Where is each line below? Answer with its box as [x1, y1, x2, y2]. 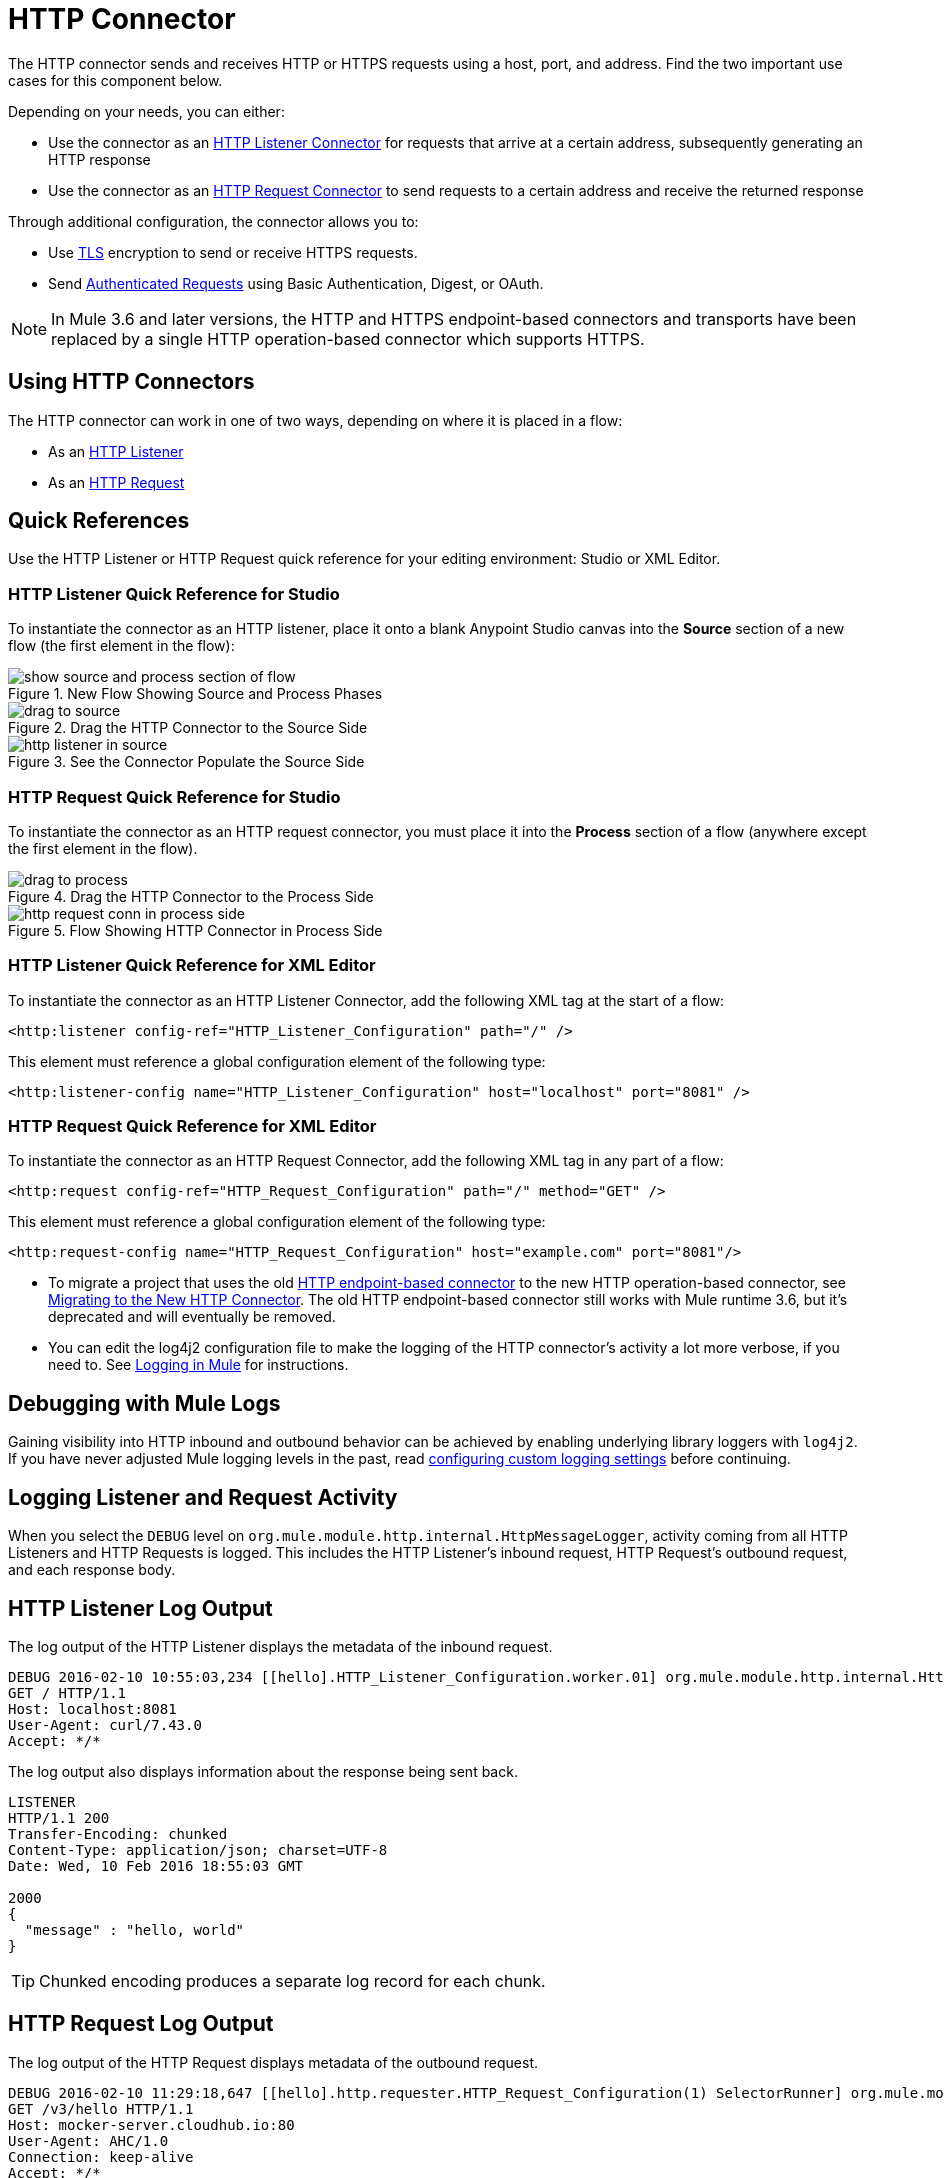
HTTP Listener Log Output [8, 1595, 273, 1621]
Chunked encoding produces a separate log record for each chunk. [39, 1970, 546, 1991]
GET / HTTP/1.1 [8, 1684, 127, 1701]
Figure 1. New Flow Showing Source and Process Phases [8, 685, 383, 703]
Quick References [8, 508, 190, 534]
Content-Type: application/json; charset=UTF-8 [8, 1841, 388, 1858]
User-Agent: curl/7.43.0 [8, 1716, 202, 1733]
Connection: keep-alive [8, 2148, 194, 2165]
